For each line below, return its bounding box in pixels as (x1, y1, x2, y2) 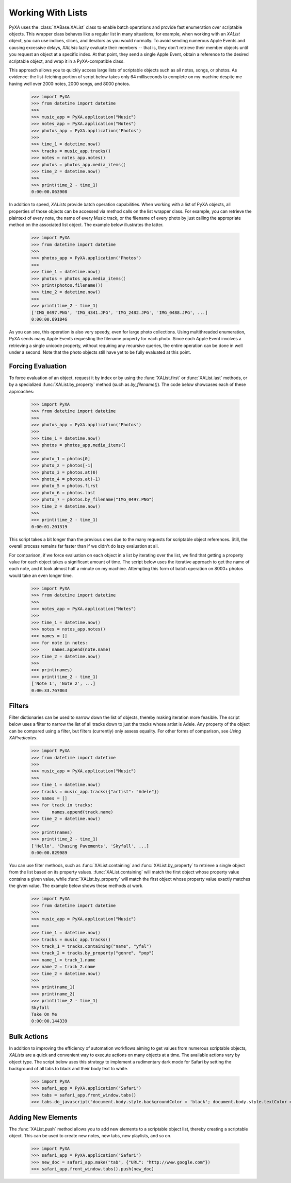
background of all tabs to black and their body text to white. (9, 1065, 129, 1071)
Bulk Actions (9, 1032, 48, 1041)
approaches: (9, 388, 34, 394)
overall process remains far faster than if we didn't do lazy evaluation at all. (9, 543, 159, 549)
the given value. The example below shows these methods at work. (9, 883, 144, 889)
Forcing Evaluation (9, 362, 67, 370)
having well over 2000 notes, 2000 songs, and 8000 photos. (9, 81, 130, 87)
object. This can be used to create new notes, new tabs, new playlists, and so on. (9, 1133, 172, 1138)
